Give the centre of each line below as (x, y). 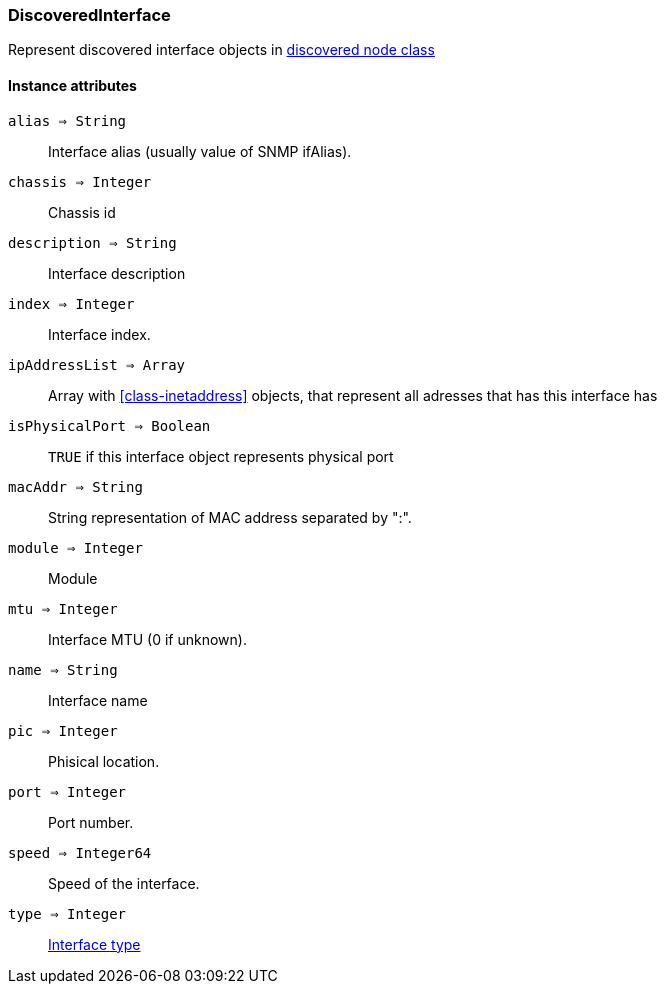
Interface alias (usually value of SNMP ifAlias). (200, 151)
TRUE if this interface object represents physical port (221, 456)
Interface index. (99, 334)
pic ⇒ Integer (63, 730)
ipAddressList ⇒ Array (97, 364)
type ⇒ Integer (67, 913)
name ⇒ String (63, 669)
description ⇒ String (92, 242)
